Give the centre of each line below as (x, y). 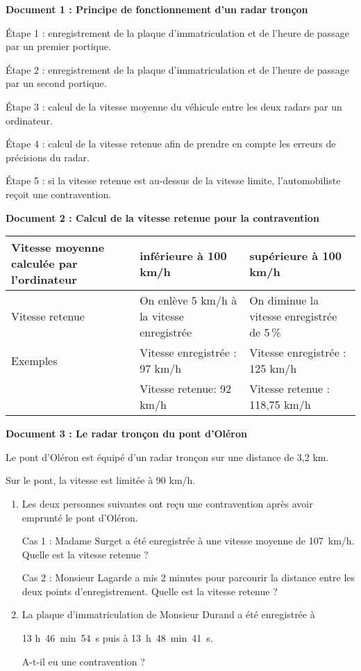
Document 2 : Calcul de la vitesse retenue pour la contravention (162, 217)
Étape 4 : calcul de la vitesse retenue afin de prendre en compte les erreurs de (171, 144)
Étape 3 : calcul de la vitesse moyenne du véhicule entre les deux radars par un (174, 106)
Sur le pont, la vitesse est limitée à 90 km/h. (101, 480)
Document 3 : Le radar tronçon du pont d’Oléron (126, 434)
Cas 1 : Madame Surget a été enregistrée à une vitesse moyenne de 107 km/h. (188, 541)
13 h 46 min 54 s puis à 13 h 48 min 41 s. (117, 638)
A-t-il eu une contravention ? (83, 661)
